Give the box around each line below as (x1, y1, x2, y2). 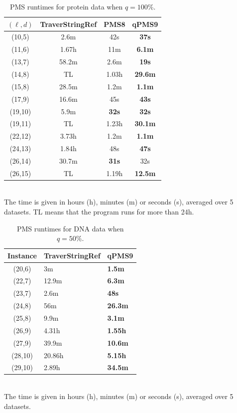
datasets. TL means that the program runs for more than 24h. (4, 206, 194, 216)
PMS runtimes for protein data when (9, 1, 123, 11)
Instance (7, 250, 37, 260)
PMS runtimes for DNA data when (16, 223, 124, 233)
